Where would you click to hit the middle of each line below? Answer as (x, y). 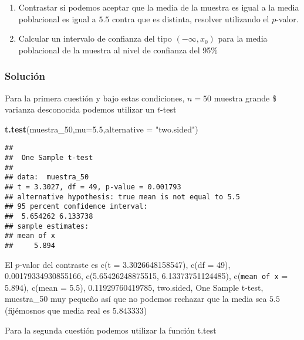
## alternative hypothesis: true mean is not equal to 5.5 (122, 197)
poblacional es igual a (57, 18)
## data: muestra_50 (47, 177)
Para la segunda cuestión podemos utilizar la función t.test (111, 330)
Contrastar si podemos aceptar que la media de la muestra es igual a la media (159, 7)
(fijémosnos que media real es (58, 310)
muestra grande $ (245, 98)
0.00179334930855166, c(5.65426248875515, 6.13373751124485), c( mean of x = (146, 276)
